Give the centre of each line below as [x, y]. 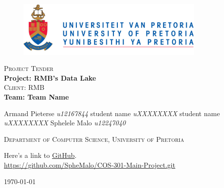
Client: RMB [24, 87]
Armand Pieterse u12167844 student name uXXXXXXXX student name [112, 113]
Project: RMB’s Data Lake [50, 77]
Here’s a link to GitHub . [40, 155]
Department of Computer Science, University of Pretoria [94, 139]
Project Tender [29, 68]
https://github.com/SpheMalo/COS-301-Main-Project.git [90, 164]
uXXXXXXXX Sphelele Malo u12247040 [65, 123]
